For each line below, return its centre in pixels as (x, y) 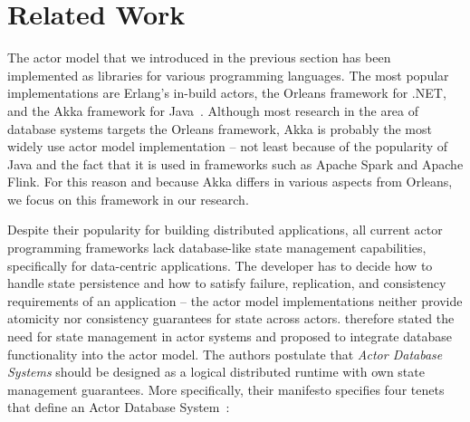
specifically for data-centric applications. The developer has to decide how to (220, 265)
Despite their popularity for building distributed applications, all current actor (225, 230)
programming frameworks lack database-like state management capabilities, (217, 248)
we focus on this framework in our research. (128, 199)
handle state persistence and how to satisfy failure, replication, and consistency (227, 283)
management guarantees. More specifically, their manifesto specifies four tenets (226, 389)
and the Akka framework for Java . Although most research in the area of (213, 110)
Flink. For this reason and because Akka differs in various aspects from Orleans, (230, 182)
